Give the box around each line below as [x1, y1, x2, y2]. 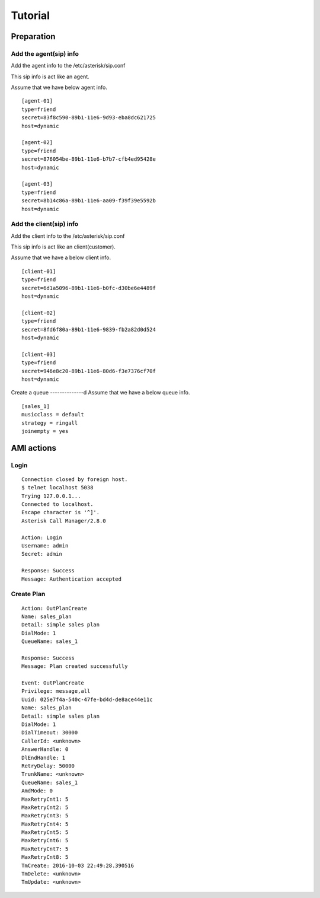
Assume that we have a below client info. [11, 254, 111, 261]
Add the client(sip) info [11, 220, 79, 228]
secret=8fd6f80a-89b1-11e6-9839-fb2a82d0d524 [21, 326, 156, 333]
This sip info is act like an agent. [11, 73, 89, 80]
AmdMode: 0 [21, 788, 53, 794]
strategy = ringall [21, 419, 78, 426]
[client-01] [21, 268, 56, 275]
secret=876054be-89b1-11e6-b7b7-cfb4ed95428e [21, 156, 156, 163]
